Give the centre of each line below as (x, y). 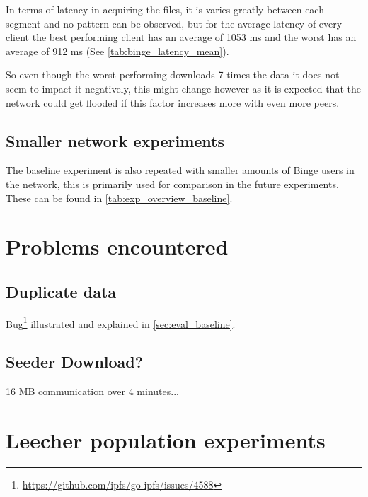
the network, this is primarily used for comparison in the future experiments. (172, 183)
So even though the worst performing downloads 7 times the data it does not (173, 75)
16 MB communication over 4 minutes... (92, 391)
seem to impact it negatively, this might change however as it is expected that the (183, 88)
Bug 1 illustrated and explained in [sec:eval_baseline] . (121, 322)
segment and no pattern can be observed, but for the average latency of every (174, 23)
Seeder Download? (75, 362)
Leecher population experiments (166, 439)
